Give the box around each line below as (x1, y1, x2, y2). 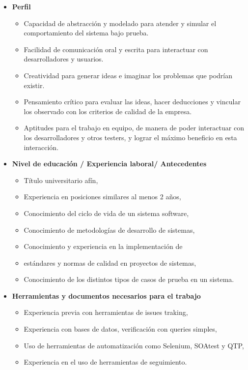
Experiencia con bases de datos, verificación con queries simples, (24, 324, 217, 334)
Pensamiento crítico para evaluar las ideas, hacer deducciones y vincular (24, 96, 241, 107)
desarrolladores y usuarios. (24, 54, 104, 64)
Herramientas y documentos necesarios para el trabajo (12, 290, 201, 301)
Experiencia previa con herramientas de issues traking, (24, 307, 188, 317)
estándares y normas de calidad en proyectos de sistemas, (24, 257, 196, 268)
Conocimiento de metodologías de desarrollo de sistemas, (24, 224, 195, 235)
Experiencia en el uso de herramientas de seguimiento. (24, 357, 187, 367)
